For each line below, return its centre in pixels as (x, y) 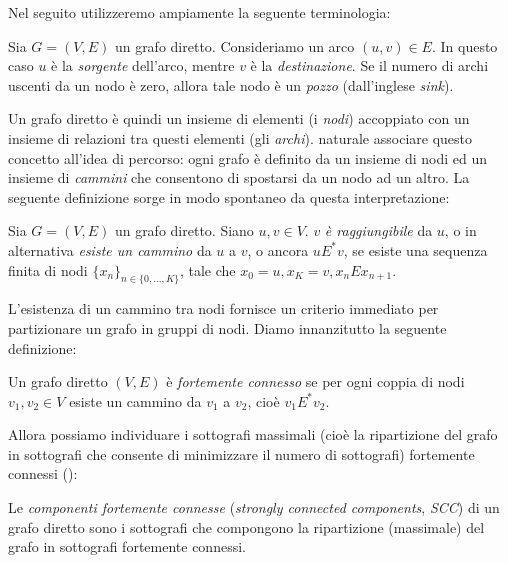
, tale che (207, 269)
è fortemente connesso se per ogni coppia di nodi (315, 381)
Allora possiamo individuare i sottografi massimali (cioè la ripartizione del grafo (253, 434)
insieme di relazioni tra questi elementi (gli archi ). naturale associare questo (240, 137)
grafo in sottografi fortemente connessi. (127, 546)
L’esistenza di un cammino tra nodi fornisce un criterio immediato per (223, 308)
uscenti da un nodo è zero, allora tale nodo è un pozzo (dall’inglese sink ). (231, 84)
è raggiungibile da (378, 230)
